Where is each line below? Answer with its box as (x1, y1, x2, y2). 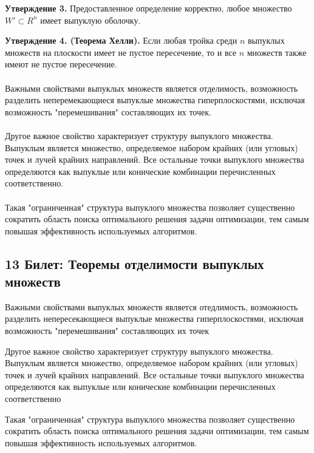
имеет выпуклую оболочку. (40, 13, 141, 26)
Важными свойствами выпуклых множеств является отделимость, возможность (5, 81, 298, 94)
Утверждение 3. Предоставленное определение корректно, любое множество (5, 2, 292, 14)
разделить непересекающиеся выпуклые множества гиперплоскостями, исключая (5, 312, 304, 325)
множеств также (247, 46, 307, 58)
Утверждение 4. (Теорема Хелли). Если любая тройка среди (5, 34, 237, 47)
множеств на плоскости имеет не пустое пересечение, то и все (5, 46, 237, 58)
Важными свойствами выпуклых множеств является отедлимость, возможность (5, 300, 298, 313)
